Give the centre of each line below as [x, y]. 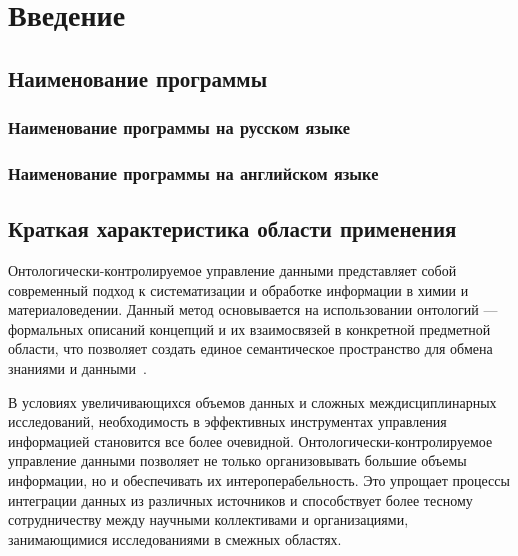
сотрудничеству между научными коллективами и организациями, [208, 519]
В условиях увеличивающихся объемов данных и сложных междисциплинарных [252, 401]
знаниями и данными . [77, 368]
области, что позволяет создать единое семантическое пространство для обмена [250, 348]
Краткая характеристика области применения [232, 228]
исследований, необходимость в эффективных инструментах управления [227, 421]
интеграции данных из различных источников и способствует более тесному [240, 499]
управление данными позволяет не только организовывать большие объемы [237, 460]
